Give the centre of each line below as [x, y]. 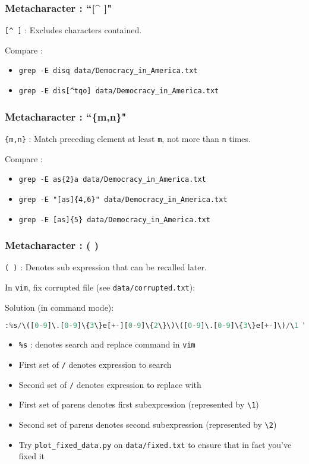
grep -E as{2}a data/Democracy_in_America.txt [112, 180]
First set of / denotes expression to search [95, 364]
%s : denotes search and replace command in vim [107, 344]
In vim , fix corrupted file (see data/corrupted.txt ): [100, 287]
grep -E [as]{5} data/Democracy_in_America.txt [114, 220]
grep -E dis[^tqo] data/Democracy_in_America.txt [119, 91]
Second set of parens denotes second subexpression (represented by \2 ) [148, 424]
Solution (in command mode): [59, 307]
